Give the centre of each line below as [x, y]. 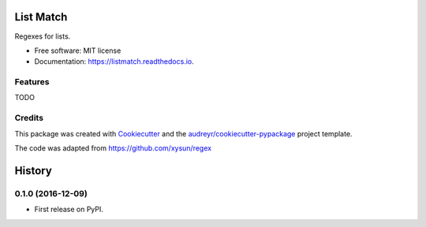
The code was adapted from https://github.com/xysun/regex [113, 148]
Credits [29, 118]
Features [32, 82]
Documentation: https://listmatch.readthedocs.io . [114, 61]
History [34, 171]
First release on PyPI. [69, 210]
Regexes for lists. [43, 36]
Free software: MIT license [78, 50]
